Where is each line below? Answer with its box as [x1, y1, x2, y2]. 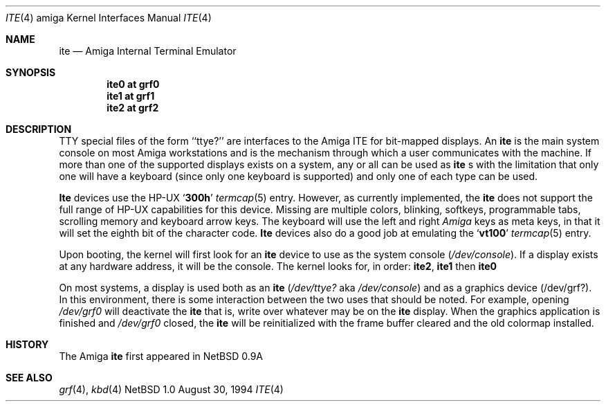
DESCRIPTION [6, 123, 72, 135]
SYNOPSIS [6, 66, 56, 78]
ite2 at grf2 [107, 102, 159, 114]
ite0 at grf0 [107, 78, 160, 90]
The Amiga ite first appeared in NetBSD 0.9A [59, 350, 264, 362]
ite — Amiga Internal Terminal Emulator [59, 45, 237, 57]
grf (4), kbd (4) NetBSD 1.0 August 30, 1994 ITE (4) [59, 383, 284, 395]
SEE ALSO [6, 372, 53, 383]
